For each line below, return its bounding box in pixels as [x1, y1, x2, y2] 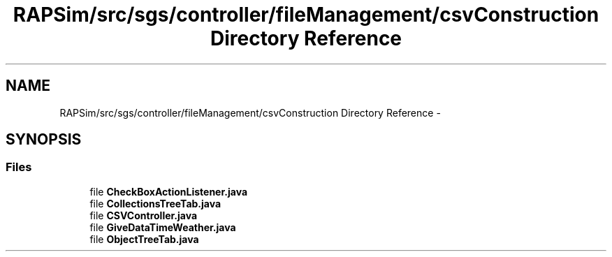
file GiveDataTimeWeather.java [89, 221, 236, 233]
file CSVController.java [89, 209, 198, 221]
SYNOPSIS [6, 131, 82, 149]
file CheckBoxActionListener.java [89, 185, 248, 198]
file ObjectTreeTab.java [89, 233, 199, 245]
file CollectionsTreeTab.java [89, 197, 221, 210]
